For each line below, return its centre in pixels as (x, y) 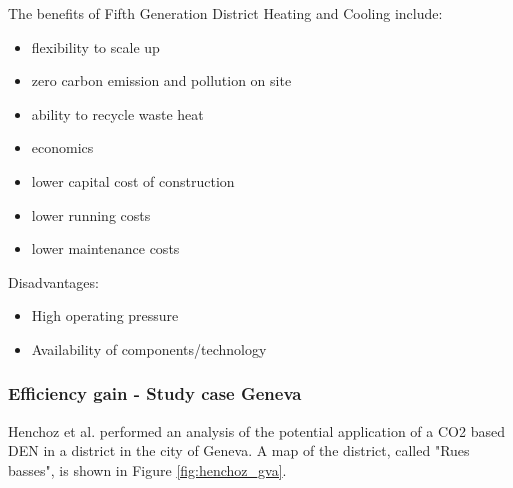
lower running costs (91, 214)
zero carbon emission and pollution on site (161, 80)
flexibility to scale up (95, 46)
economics (62, 147)
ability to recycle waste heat (117, 113)
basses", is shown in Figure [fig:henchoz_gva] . (147, 469)
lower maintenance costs (105, 248)
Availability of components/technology (149, 348)
